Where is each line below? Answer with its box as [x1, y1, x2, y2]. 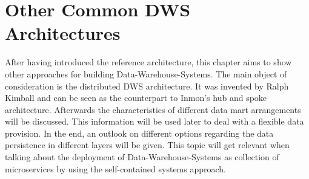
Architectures [5, 21, 121, 45]
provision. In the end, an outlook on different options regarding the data [5, 126, 274, 139]
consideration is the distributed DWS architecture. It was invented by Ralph [5, 79, 289, 92]
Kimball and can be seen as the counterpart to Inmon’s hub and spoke [5, 91, 267, 104]
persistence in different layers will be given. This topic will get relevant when [5, 138, 290, 151]
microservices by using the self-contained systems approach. [5, 162, 227, 175]
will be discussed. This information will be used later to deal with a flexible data [5, 115, 304, 128]
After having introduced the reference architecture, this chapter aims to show [5, 56, 292, 68]
